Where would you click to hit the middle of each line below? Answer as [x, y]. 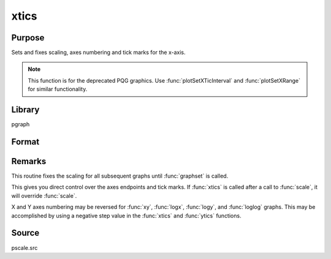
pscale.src [25, 247]
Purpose [28, 38]
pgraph [21, 124]
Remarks [29, 161]
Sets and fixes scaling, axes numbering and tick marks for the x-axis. [99, 53]
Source [25, 233]
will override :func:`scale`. [44, 195]
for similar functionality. [58, 89]
